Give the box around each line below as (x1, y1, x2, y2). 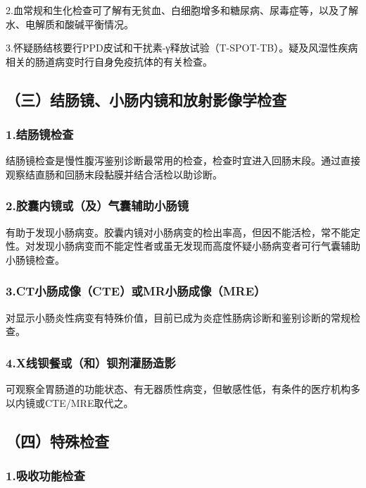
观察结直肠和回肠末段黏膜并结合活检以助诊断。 (6, 166, 222, 181)
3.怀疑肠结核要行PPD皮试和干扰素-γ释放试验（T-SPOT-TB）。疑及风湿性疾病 (6, 40, 358, 55)
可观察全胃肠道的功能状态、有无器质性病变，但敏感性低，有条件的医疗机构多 (6, 382, 360, 396)
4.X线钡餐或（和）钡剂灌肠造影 (6, 353, 176, 371)
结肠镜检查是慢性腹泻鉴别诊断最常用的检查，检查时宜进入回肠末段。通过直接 (6, 153, 360, 168)
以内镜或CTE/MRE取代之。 (6, 395, 134, 410)
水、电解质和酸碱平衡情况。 (6, 16, 134, 31)
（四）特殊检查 (6, 429, 109, 451)
